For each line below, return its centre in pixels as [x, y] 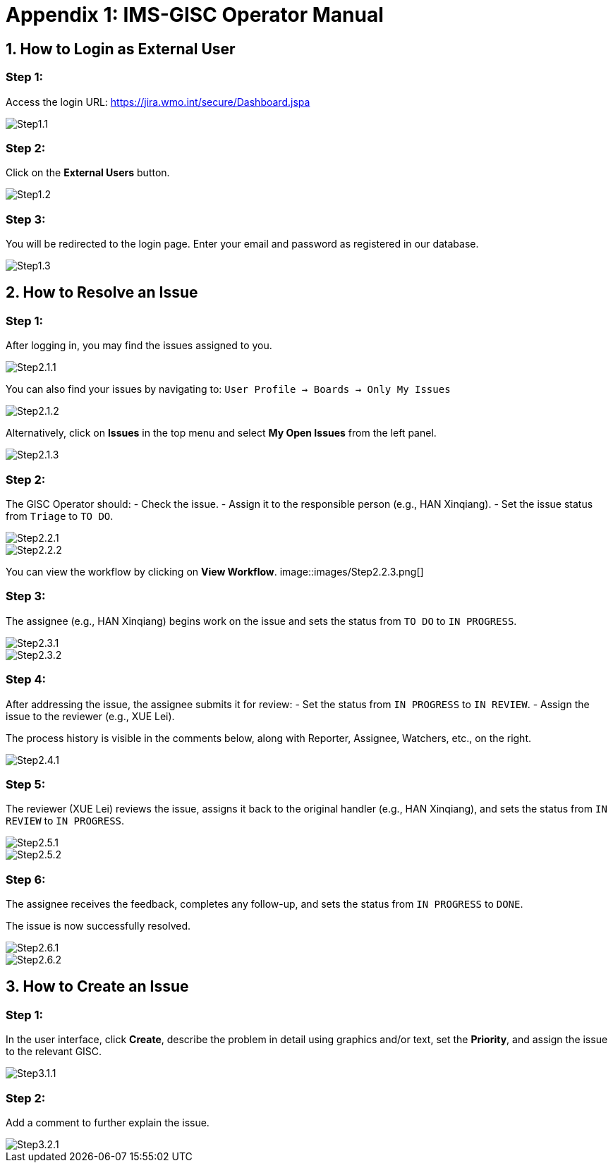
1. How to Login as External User [121, 49]
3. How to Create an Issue [97, 987]
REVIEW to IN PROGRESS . [65, 821]
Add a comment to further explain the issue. [108, 1122]
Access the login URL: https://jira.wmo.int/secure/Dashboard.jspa [158, 102]
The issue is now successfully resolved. [98, 926]
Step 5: [26, 784]
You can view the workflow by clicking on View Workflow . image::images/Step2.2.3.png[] [215, 572]
